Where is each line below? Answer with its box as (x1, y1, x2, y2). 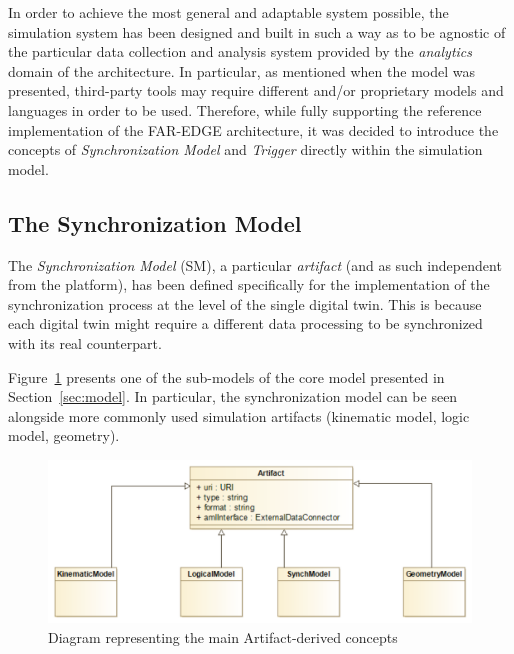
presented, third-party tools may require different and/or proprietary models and (8, 80, 504, 101)
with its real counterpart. (8, 332, 162, 353)
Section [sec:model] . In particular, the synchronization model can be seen (8, 386, 458, 407)
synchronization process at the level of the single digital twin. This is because (8, 293, 482, 314)
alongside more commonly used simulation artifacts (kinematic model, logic (8, 405, 470, 426)
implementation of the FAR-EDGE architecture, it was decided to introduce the (8, 119, 499, 140)
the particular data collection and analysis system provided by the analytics (8, 41, 473, 62)
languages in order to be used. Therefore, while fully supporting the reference (8, 99, 482, 120)
